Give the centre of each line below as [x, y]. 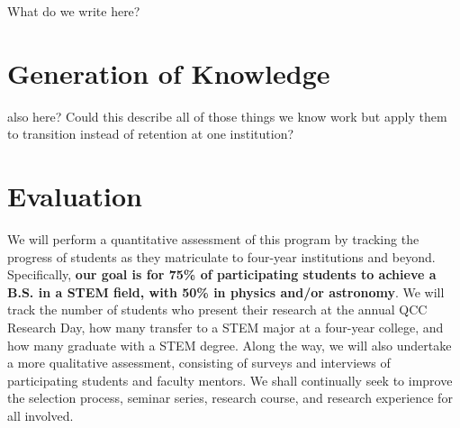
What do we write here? [74, 11]
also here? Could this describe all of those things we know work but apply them [227, 116]
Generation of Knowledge [169, 73]
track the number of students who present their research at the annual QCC [217, 310]
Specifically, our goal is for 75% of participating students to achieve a [222, 274]
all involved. [41, 415]
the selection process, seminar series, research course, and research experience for [230, 398]
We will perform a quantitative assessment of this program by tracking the [213, 239]
